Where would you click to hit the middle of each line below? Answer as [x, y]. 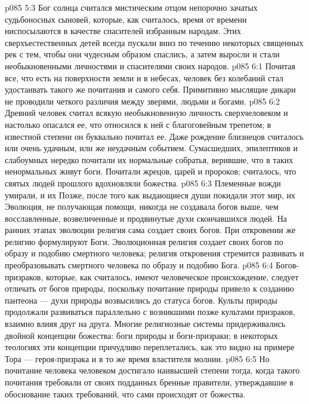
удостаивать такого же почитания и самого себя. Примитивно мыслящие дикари [150, 89]
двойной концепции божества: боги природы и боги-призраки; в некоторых [141, 335]
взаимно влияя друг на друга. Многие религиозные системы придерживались [145, 324]
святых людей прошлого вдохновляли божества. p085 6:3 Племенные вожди [143, 183]
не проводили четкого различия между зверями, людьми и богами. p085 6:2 [142, 101]
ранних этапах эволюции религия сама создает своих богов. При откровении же [150, 230]
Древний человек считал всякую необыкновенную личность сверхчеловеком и [146, 113]
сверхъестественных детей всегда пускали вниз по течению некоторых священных [154, 42]
